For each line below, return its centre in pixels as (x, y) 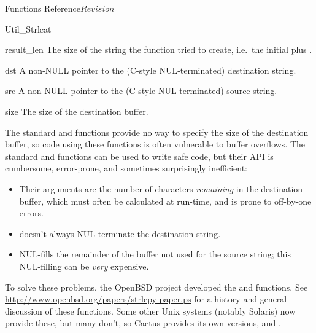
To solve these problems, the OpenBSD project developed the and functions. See (156, 287)
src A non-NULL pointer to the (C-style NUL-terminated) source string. (141, 91)
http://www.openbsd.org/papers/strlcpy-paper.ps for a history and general (146, 299)
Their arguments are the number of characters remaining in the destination (161, 188)
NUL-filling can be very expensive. (84, 266)
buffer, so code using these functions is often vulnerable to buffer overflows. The (155, 144)
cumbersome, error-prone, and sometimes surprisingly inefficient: (126, 168)
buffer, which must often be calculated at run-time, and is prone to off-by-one (165, 201)
